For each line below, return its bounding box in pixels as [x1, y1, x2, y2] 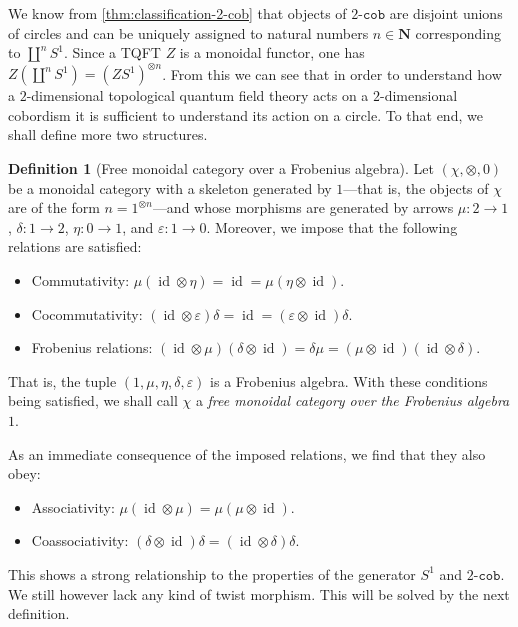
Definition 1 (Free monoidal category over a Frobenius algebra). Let [8, 158, 434, 179]
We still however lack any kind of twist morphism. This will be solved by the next [8, 583, 510, 604]
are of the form [8, 197, 100, 218]
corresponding [415, 22, 501, 43]
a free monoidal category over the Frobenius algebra [195, 390, 510, 411]
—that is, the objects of [343, 177, 489, 198]
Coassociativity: [31, 530, 129, 551]
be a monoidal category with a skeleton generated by [8, 177, 332, 198]
